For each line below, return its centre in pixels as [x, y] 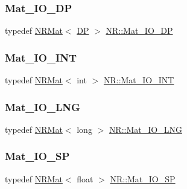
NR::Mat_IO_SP [143, 178]
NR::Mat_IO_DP [139, 30]
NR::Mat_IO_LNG [145, 129]
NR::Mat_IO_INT [139, 80]
